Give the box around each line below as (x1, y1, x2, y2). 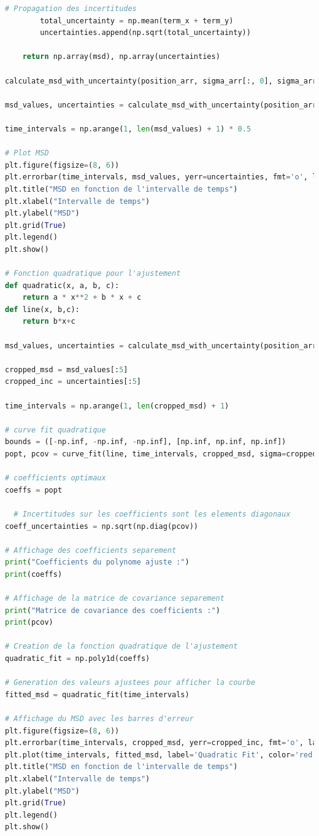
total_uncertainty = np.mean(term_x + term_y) (40, 16, 234, 25)
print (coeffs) (5, 569, 63, 579)
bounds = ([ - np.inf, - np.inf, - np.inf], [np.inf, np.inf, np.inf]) (5, 437, 286, 447)
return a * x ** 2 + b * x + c (22, 293, 142, 302)
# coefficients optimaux (5, 474, 106, 483)
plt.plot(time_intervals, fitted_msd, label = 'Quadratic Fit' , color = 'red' (5, 750, 317, 759)
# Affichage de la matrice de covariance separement (5, 594, 225, 603)
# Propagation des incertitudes (5, 4, 137, 13)
